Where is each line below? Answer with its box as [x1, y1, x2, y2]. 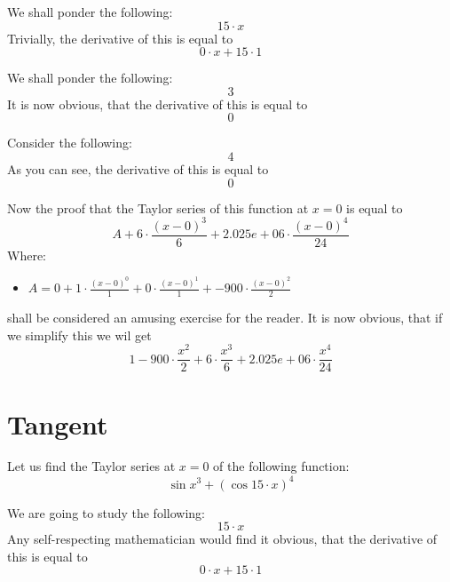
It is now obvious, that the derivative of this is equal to [7, 94, 308, 113]
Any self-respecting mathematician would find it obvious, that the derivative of [7, 530, 438, 548]
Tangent [7, 405, 108, 442]
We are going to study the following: [7, 503, 205, 522]
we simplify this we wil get [7, 325, 152, 344]
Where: [7, 245, 46, 264]
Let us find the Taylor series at [7, 457, 176, 475]
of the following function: [213, 457, 350, 475]
